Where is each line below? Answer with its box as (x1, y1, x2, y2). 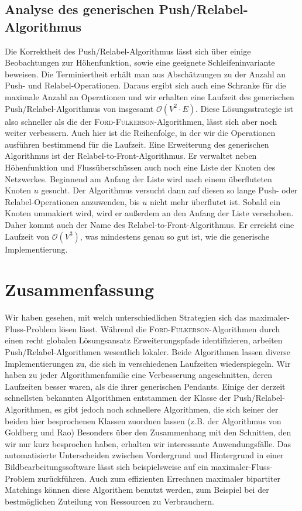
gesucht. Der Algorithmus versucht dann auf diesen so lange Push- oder (41, 184, 298, 196)
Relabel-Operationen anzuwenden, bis (5, 195, 140, 207)
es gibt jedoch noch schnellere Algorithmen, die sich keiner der (54, 403, 279, 415)
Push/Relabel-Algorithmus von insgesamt (5, 102, 154, 114)
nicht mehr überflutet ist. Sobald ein (149, 195, 280, 207)
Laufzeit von (5, 230, 50, 242)
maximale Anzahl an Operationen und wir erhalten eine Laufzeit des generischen (5, 90, 294, 103)
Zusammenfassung (5, 277, 155, 301)
